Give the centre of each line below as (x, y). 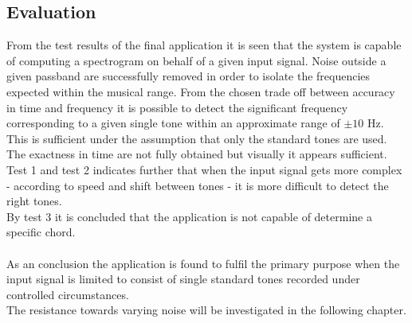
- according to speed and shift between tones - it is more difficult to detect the (198, 185)
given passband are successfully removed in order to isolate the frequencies (188, 76)
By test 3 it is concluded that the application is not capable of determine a (189, 216)
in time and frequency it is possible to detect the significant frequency (177, 107)
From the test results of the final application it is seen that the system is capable (204, 45)
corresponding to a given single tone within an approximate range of (173, 123)
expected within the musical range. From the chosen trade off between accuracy (201, 91)
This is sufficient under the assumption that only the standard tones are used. (197, 138)
